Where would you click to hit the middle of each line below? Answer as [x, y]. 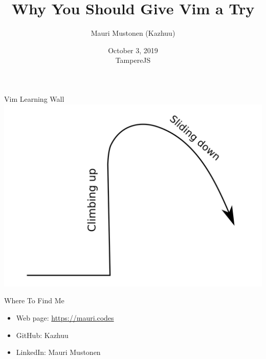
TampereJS [133, 60]
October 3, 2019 [133, 50]
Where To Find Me [34, 300]
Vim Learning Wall [34, 98]
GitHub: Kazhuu [42, 335]
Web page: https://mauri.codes [65, 318]
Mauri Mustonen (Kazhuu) [133, 33]
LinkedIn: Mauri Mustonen [58, 352]
